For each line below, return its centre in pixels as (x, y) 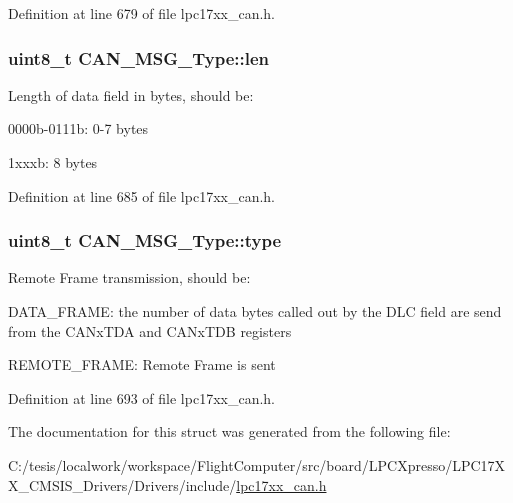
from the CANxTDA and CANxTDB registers (150, 330)
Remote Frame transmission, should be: (129, 277)
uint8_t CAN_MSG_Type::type (145, 240)
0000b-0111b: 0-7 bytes (78, 128)
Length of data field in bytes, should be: (131, 94)
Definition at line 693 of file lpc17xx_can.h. (142, 397)
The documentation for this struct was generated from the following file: (229, 431)
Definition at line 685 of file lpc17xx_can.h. (142, 195)
